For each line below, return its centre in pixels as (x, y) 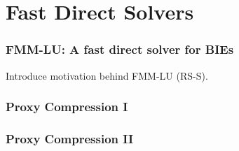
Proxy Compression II (70, 138)
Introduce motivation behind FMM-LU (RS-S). (107, 75)
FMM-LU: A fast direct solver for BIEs (120, 49)
